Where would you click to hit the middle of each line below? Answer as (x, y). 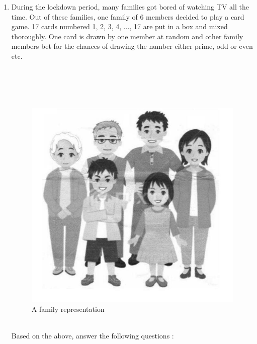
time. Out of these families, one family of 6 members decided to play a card (128, 16)
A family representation (68, 309)
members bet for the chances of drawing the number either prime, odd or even (132, 46)
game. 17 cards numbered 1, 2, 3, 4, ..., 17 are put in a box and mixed (119, 26)
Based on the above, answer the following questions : (93, 336)
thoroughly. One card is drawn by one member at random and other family (127, 36)
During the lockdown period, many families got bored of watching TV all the (130, 7)
